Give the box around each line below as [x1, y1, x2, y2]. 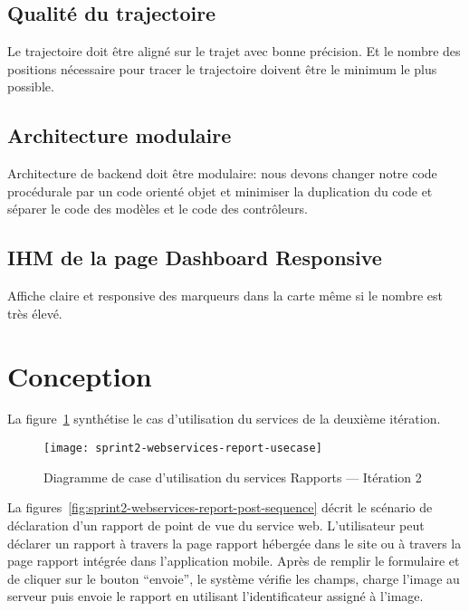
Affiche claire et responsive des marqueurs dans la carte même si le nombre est [7, 286, 443, 305]
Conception [7, 357, 152, 394]
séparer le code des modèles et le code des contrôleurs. [7, 199, 308, 218]
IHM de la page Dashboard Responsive [7, 243, 382, 272]
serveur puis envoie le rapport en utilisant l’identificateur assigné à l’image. [7, 587, 424, 606]
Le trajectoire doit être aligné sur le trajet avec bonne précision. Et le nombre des [7, 42, 461, 61]
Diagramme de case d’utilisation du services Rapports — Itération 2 [43, 467, 422, 486]
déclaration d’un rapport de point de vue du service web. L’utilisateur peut [7, 515, 425, 534]
